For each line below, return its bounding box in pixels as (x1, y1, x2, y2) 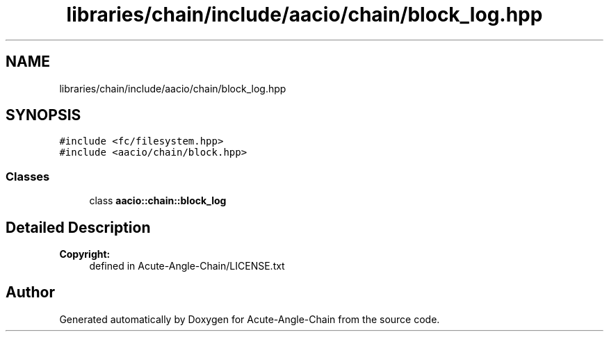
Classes (6, 169, 50, 183)
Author (6, 283, 55, 302)
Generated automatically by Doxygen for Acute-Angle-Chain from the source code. (59, 313, 440, 325)
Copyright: (59, 248, 111, 261)
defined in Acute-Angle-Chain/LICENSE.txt (89, 260, 285, 272)
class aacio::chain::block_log (89, 195, 227, 207)
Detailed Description (6, 218, 151, 236)
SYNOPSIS (6, 106, 81, 124)
